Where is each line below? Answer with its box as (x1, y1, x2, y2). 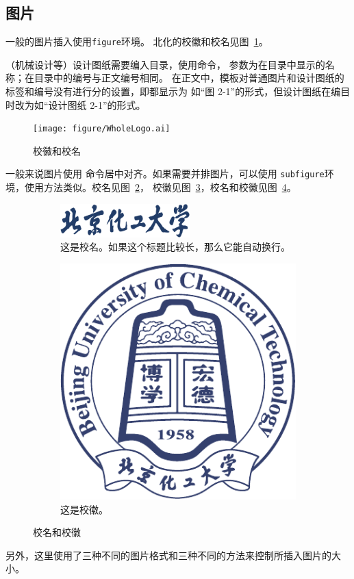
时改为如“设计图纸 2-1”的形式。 (5, 97, 146, 112)
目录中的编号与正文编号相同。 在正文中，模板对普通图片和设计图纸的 (34, 70, 344, 85)
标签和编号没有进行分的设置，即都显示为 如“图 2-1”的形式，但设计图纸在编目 (5, 84, 351, 99)
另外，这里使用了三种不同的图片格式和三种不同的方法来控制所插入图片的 (5, 548, 331, 562)
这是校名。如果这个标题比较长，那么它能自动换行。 (60, 240, 290, 254)
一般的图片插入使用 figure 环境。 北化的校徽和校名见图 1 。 (5, 34, 268, 49)
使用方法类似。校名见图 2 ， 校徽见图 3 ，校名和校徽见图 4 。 (24, 180, 296, 194)
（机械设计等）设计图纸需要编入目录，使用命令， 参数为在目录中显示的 (5, 57, 325, 71)
